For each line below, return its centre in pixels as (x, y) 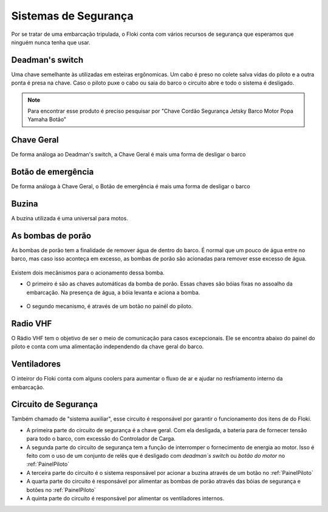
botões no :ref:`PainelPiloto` (61, 489)
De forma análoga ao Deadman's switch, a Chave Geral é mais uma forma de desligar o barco (128, 155)
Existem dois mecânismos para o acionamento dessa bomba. (88, 272)
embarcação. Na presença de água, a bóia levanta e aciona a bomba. (113, 292)
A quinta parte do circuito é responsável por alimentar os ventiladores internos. (125, 498)
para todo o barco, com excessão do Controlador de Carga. (101, 439)
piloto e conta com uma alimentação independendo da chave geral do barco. (108, 346)
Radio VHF (32, 324)
